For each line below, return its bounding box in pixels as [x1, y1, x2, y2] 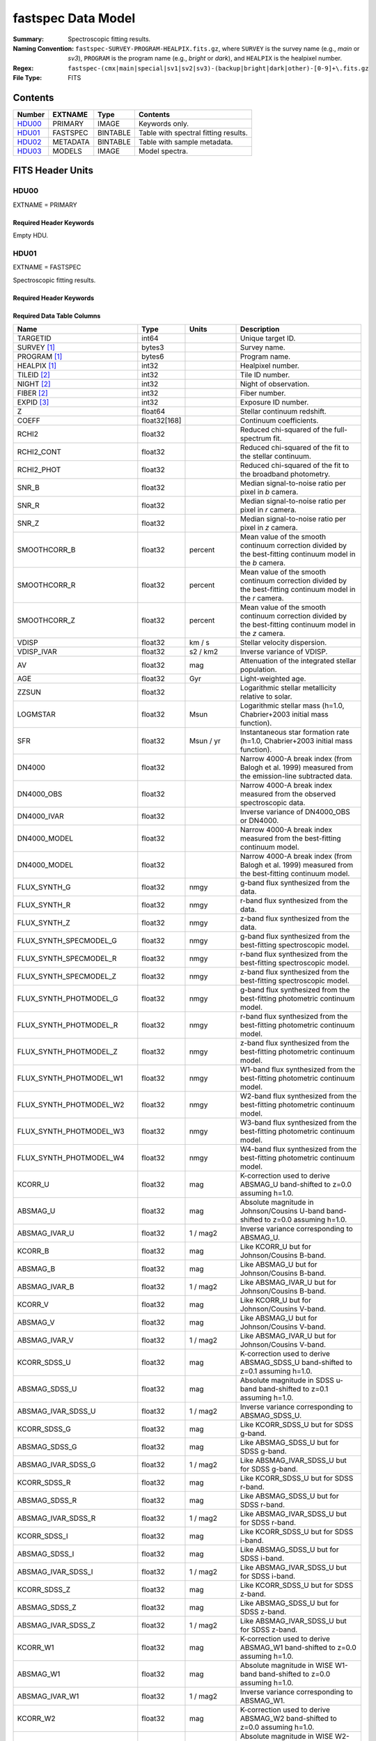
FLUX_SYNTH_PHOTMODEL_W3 [17, 1127, 125, 1137]
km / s [189, 638, 210, 648]
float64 [141, 407, 166, 416]
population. [240, 665, 278, 675]
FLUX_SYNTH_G [17, 882, 71, 892]
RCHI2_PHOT [17, 465, 61, 475]
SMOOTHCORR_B [17, 545, 76, 555]
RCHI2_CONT [17, 447, 62, 457]
